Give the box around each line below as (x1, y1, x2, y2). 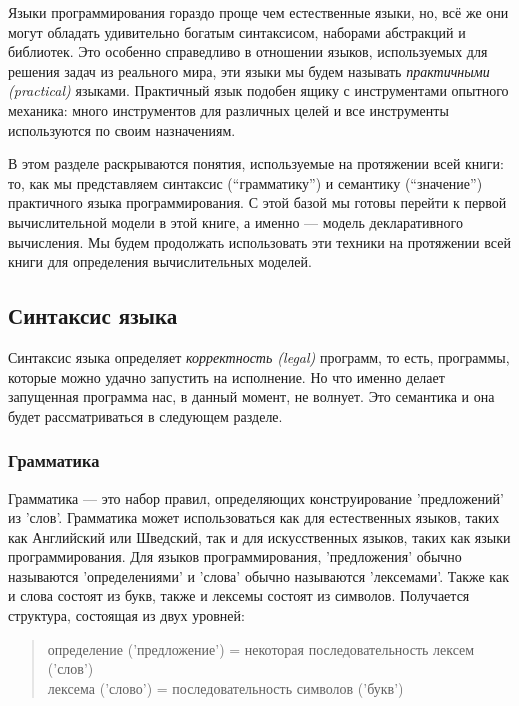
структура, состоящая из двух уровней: (8, 605, 245, 626)
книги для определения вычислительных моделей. (8, 251, 312, 272)
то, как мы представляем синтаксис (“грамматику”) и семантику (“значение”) (8, 172, 483, 193)
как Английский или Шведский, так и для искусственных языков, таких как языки (8, 526, 511, 547)
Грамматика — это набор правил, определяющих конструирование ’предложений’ (8, 487, 504, 508)
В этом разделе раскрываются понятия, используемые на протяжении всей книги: (8, 153, 504, 174)
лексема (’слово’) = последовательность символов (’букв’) (47, 677, 404, 698)
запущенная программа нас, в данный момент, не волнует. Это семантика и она (8, 386, 495, 407)
